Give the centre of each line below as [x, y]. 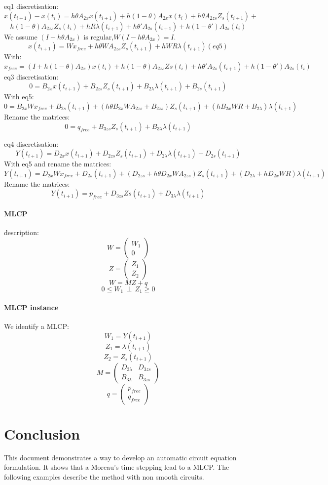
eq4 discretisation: [31, 143]
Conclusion [42, 433]
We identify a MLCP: [36, 326]
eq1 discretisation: [31, 6]
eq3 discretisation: [31, 76]
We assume [21, 36]
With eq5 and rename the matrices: [58, 164]
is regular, [99, 36]
